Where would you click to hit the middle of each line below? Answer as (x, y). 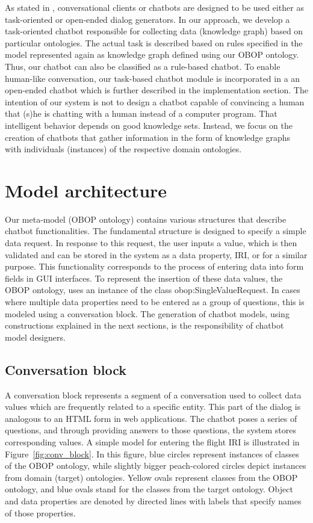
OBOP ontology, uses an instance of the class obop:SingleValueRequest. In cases (153, 290)
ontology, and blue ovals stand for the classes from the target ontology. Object (149, 489)
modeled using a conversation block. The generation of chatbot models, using (147, 313)
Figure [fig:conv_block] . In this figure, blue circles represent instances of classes (152, 453)
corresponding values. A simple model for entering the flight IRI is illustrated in (152, 441)
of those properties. (40, 512)
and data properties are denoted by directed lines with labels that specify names (153, 500)
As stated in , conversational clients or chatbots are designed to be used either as (154, 7)
